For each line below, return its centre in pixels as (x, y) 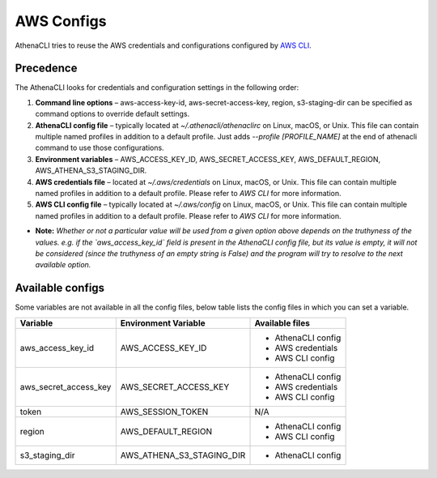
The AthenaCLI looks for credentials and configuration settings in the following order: (157, 87)
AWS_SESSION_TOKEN (164, 412)
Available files (282, 322)
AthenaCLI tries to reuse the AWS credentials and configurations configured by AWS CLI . (163, 45)
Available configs (60, 288)
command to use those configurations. (100, 148)
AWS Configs (61, 21)
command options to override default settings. (112, 114)
